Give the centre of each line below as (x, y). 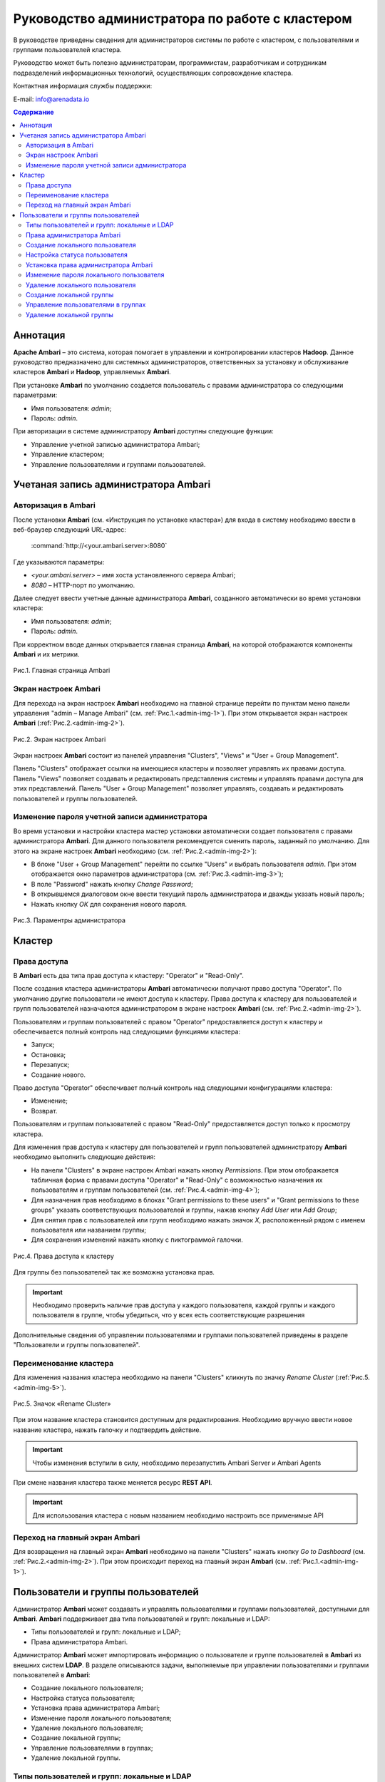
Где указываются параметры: (59, 562)
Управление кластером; (68, 454)
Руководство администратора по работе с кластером (183, 19)
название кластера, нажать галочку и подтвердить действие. (107, 1430)
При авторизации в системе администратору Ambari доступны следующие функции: (143, 431)
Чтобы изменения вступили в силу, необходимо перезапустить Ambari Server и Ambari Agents (177, 1463)
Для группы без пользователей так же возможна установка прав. (114, 1272)
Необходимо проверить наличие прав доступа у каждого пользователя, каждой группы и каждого (184, 1305)
